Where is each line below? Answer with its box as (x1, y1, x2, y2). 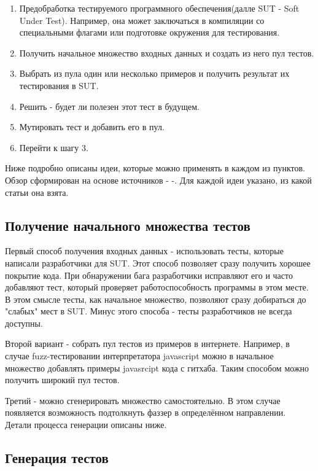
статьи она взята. (5, 185, 69, 198)
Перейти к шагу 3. (19, 141, 88, 154)
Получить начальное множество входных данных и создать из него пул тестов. (19, 46, 314, 59)
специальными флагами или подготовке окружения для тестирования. (19, 26, 280, 39)
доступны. (5, 316, 43, 329)
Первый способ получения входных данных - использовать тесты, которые (5, 244, 284, 257)
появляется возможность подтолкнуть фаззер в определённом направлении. (5, 406, 286, 419)
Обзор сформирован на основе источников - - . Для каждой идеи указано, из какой (5, 173, 312, 186)
